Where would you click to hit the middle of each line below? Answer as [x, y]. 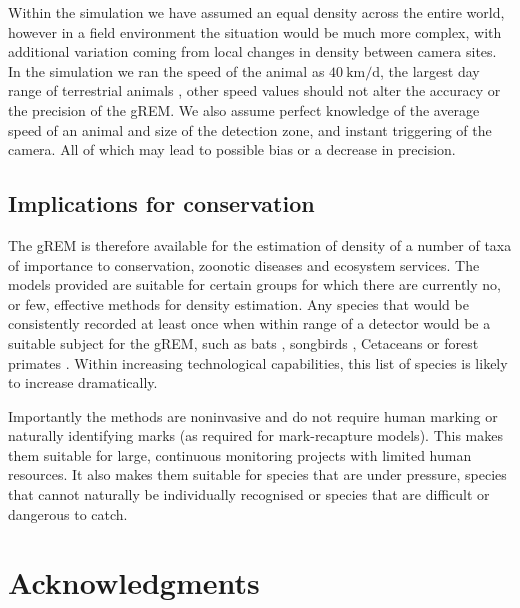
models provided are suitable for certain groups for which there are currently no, [254, 284]
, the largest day [430, 70]
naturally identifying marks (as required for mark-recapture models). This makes [255, 435]
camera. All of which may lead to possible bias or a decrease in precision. [232, 149]
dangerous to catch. [68, 513]
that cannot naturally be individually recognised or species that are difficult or [249, 494]
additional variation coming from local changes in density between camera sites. [252, 51]
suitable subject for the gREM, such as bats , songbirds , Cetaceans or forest [243, 342]
